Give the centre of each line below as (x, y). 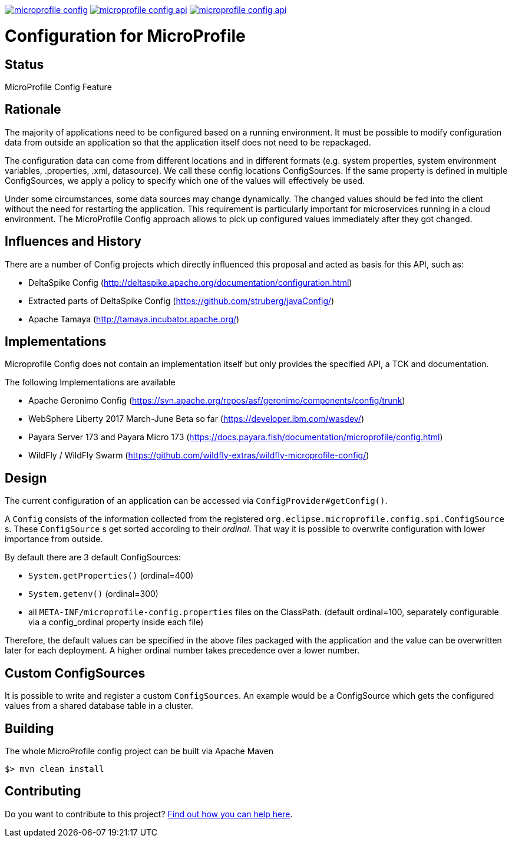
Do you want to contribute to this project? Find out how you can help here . (149, 814)
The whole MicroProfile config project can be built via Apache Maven (139, 751)
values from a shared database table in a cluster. (99, 706)
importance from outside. (54, 539)
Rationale (33, 110)
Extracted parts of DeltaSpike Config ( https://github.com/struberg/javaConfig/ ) (181, 301)
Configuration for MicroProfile (125, 36)
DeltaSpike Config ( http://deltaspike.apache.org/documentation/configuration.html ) (190, 282)
